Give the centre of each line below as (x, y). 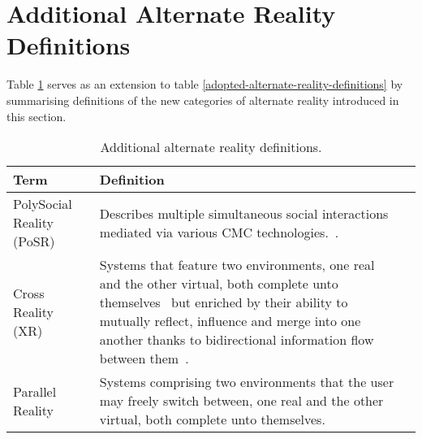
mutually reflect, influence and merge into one (230, 321)
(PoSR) (34, 241)
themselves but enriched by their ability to (224, 302)
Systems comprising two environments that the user (247, 382)
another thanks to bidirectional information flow (237, 340)
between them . (144, 359)
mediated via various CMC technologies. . (219, 232)
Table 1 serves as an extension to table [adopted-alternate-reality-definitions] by (205, 84)
